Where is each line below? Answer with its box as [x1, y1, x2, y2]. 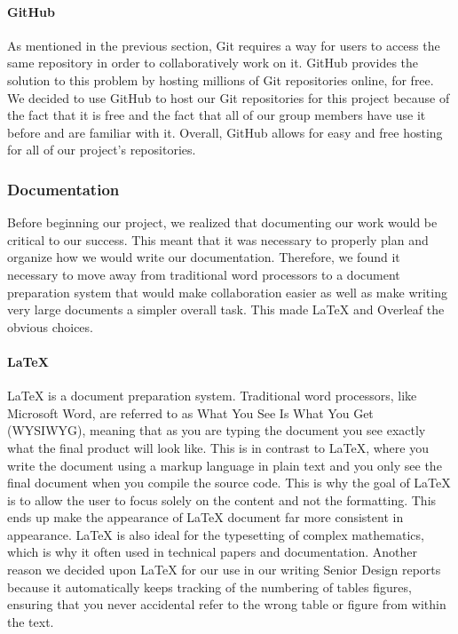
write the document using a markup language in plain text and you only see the [7, 456, 442, 474]
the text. [7, 612, 54, 630]
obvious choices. [7, 317, 93, 336]
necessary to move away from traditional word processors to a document [7, 265, 400, 283]
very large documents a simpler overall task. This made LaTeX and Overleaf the [7, 300, 445, 319]
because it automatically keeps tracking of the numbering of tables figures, [7, 577, 412, 596]
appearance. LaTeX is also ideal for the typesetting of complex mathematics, [7, 525, 424, 543]
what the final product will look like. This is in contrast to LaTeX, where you [7, 438, 429, 456]
